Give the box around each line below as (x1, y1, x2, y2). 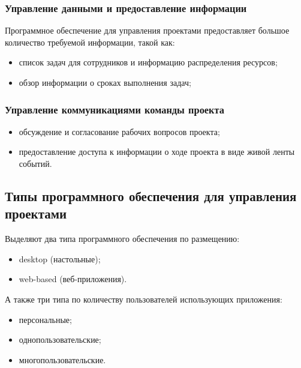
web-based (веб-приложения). (19, 273, 127, 285)
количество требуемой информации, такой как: (5, 35, 175, 48)
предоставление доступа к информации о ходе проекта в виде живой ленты (19, 145, 295, 158)
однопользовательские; (19, 333, 101, 346)
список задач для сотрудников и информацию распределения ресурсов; (19, 56, 278, 68)
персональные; (19, 313, 72, 325)
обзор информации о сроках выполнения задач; (19, 76, 191, 88)
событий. (19, 157, 52, 169)
